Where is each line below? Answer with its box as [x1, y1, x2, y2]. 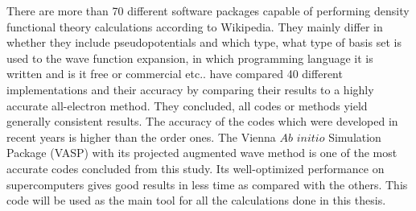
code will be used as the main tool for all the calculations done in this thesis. [6, 192, 386, 209]
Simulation [328, 128, 381, 145]
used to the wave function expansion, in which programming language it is [6, 49, 373, 66]
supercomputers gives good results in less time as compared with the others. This [6, 176, 408, 192]
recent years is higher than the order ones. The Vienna [6, 128, 276, 145]
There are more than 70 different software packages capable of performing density [6, 2, 410, 19]
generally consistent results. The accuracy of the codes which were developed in [6, 113, 398, 130]
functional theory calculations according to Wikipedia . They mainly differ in [6, 18, 383, 35]
